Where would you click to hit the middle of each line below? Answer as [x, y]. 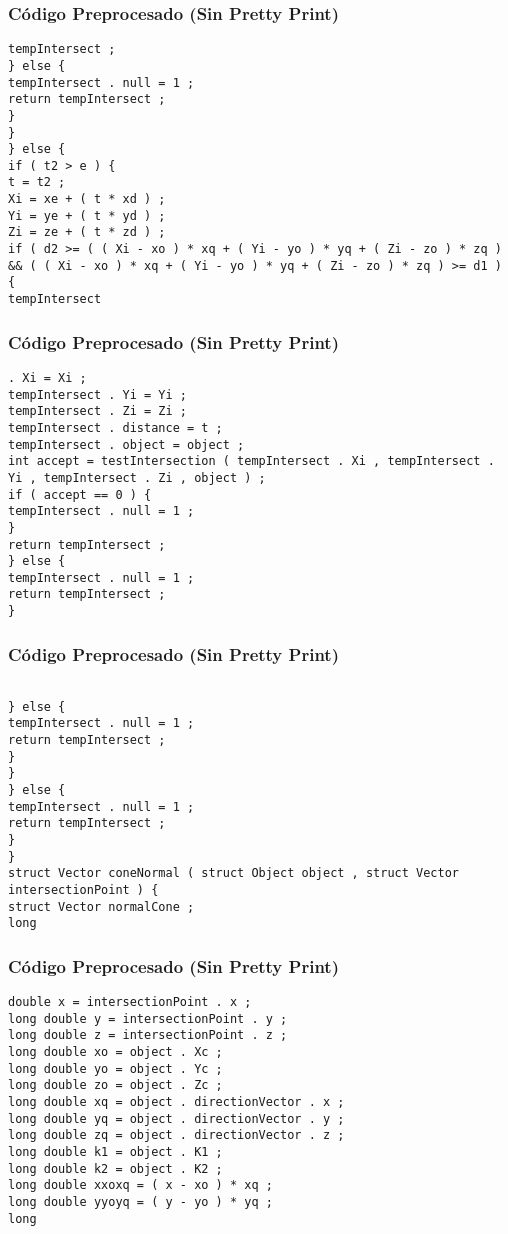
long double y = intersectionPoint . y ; [148, 1018]
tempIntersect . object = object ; [126, 444]
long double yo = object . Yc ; [115, 1068]
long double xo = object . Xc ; [115, 1052]
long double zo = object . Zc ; [115, 1085]
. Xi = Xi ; [47, 377]
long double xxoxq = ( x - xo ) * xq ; [140, 1185]
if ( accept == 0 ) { [80, 494]
